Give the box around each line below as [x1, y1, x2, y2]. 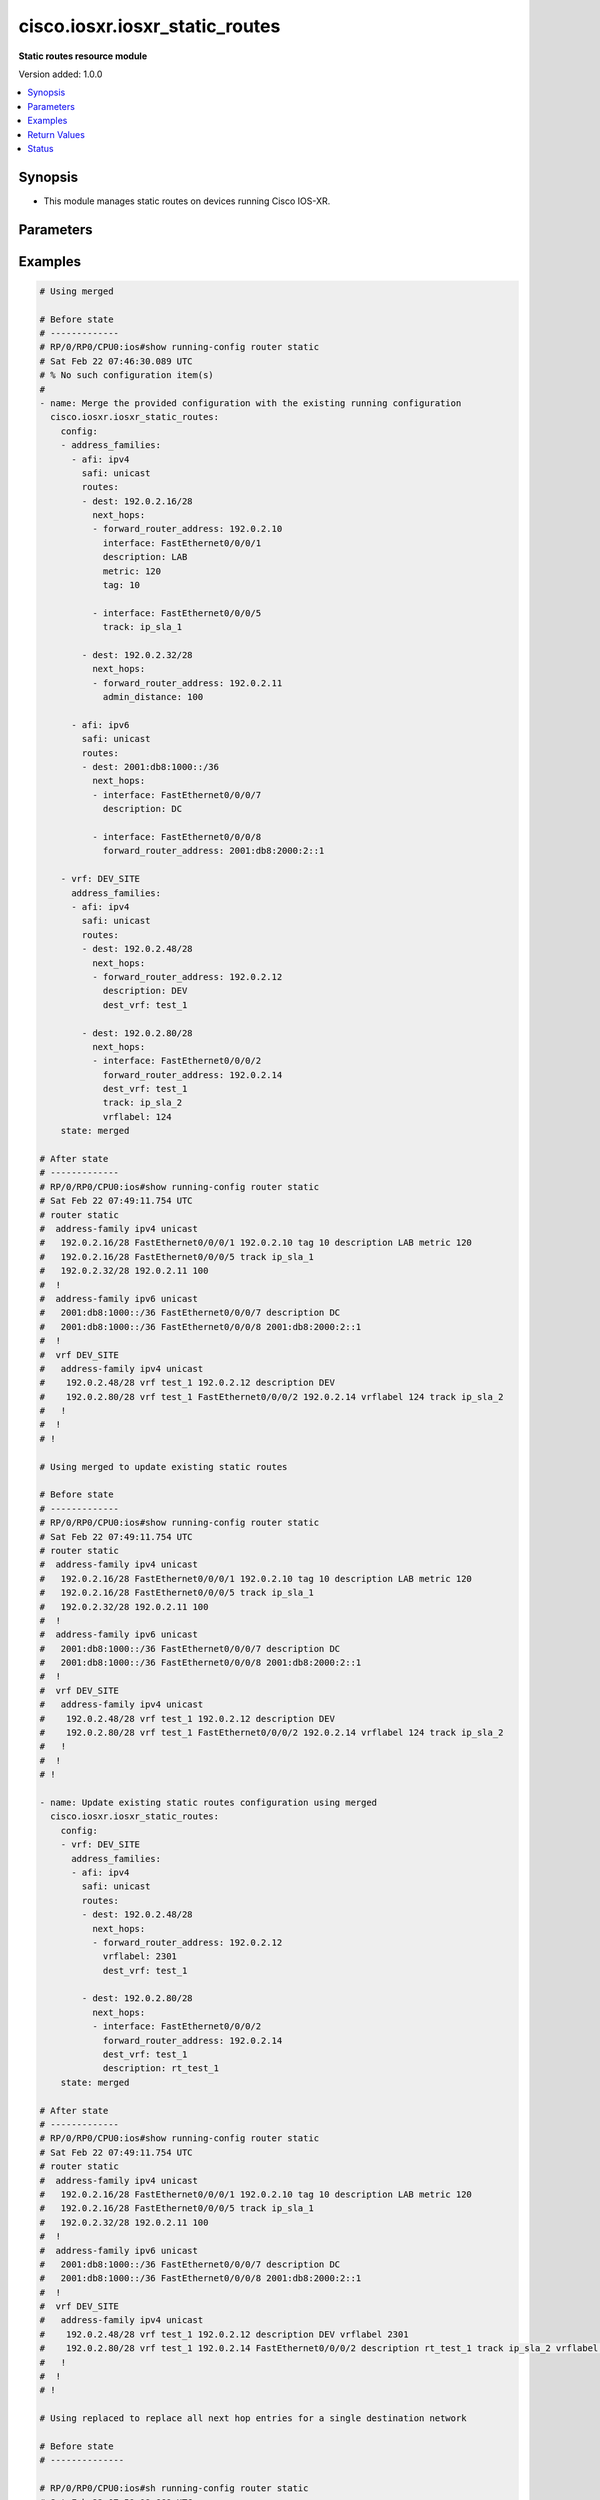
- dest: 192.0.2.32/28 [81, 649, 194, 660]
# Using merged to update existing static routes [39, 1461, 288, 1472]
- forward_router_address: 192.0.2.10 [91, 523, 283, 535]
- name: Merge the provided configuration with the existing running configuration [39, 397, 462, 409]
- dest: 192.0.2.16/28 [81, 495, 194, 507]
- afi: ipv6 [71, 719, 130, 730]
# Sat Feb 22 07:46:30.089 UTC [39, 355, 194, 367]
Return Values [27, 128, 85, 140]
